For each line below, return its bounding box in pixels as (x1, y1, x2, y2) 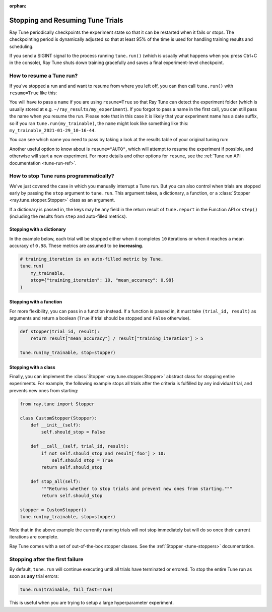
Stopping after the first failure (9, 556, 84, 563)
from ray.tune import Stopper (20, 401, 95, 407)
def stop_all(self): (30, 479, 82, 484)
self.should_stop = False (41, 429, 105, 435)
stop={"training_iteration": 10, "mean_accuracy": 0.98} (30, 277, 174, 283)
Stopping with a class (9, 364, 55, 370)
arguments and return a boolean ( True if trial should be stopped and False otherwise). (9, 315, 191, 321)
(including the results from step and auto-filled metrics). (9, 213, 127, 219)
